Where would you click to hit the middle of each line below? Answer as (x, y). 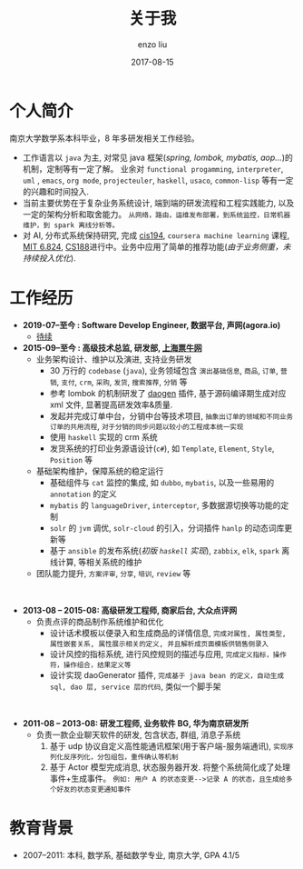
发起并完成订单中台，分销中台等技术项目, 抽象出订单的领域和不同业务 (171, 415)
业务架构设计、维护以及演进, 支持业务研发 (114, 359)
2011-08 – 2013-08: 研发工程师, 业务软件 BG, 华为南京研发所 (136, 723)
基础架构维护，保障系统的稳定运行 (100, 471)
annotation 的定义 (83, 494)
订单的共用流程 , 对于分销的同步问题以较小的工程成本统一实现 (147, 426)
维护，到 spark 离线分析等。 (71, 225)
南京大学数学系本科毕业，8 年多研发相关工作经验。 (104, 138)
